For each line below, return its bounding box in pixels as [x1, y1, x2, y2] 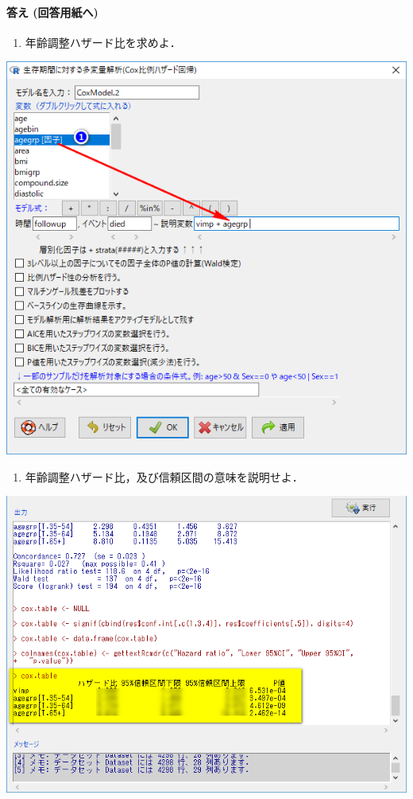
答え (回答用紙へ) [6, 3, 98, 20]
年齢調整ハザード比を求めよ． [25, 33, 181, 50]
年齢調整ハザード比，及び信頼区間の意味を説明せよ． [25, 468, 303, 485]
